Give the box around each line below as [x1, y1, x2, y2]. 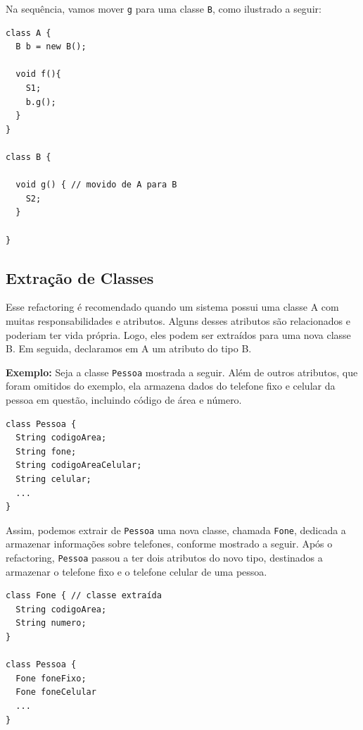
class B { [6, 152, 51, 162]
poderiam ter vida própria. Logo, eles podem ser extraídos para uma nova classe [6, 327, 351, 342]
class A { [6, 27, 51, 38]
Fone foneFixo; [15, 673, 87, 683]
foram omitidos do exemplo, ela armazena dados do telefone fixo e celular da [6, 378, 336, 393]
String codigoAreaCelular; [15, 460, 142, 471]
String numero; [15, 618, 87, 629]
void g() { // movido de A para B [15, 180, 177, 190]
